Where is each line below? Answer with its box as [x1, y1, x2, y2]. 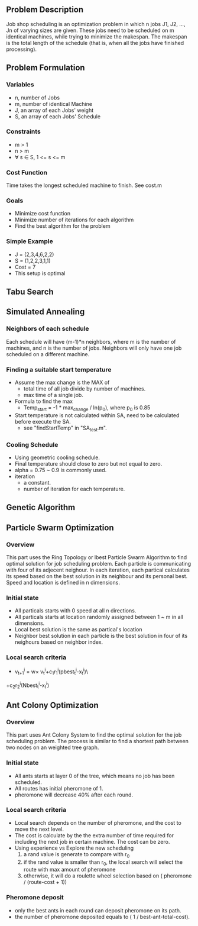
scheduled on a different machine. [6, 350, 90, 357]
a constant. [23, 479, 51, 486]
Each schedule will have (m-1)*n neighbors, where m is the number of [6, 338, 176, 345]
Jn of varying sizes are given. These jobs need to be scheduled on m [6, 27, 174, 34]
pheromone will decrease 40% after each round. [14, 791, 134, 798]
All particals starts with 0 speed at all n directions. [14, 607, 137, 614]
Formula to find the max [14, 398, 73, 405]
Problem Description [6, 5, 84, 15]
